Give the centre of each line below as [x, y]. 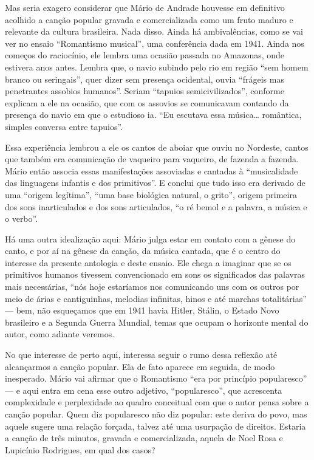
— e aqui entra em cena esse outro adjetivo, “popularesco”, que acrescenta [144, 390]
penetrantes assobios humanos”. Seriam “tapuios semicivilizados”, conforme [145, 91]
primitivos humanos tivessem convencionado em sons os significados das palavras [155, 274]
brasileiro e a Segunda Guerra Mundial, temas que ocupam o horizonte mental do [157, 322]
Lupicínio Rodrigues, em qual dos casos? [80, 449]
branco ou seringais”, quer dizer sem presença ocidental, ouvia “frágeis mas [145, 79]
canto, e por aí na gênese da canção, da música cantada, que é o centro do [143, 251]
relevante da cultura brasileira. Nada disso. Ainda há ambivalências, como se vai [154, 31]
